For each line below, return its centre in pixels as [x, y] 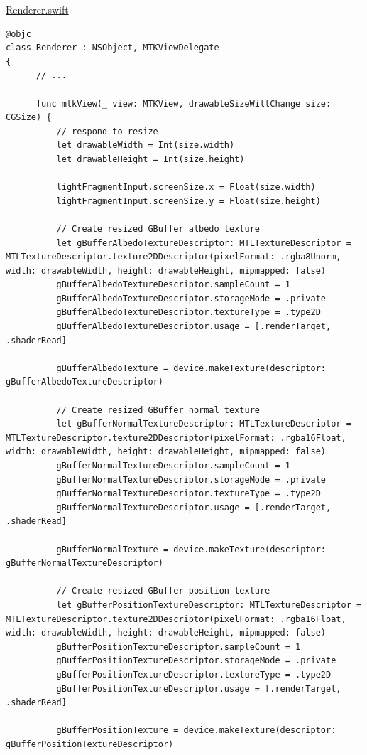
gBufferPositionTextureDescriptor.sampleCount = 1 [179, 647]
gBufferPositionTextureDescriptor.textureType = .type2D [194, 674]
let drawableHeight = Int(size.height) [150, 159]
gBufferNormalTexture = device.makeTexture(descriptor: [191, 549]
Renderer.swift [37, 9]
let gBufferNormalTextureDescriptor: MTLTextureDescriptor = [204, 424]
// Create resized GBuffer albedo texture [158, 229]
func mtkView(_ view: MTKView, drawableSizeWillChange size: [183, 103]
